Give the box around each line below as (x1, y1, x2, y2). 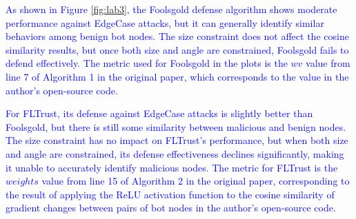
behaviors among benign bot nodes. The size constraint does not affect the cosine (6, 29, 349, 43)
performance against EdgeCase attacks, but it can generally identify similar (6, 15, 324, 30)
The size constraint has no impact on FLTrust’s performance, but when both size (6, 133, 348, 147)
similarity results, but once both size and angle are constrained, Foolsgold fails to (6, 42, 349, 56)
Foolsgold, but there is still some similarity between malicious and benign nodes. (6, 119, 346, 134)
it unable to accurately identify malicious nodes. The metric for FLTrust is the (6, 160, 338, 174)
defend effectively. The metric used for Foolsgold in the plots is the (6, 56, 288, 70)
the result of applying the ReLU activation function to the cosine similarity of (6, 187, 335, 201)
